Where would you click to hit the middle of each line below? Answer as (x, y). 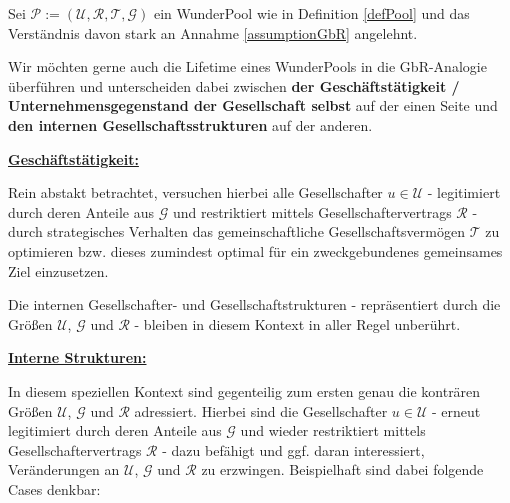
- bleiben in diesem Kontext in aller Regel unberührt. (297, 323)
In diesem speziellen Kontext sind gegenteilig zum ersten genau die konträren (244, 390)
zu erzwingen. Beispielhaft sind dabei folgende (342, 469)
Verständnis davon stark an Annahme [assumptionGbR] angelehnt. (213, 32)
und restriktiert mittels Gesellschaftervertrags (312, 211)
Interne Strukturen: (77, 357)
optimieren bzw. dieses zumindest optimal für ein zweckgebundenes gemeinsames (255, 250)
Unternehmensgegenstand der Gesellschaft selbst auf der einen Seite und (253, 105)
